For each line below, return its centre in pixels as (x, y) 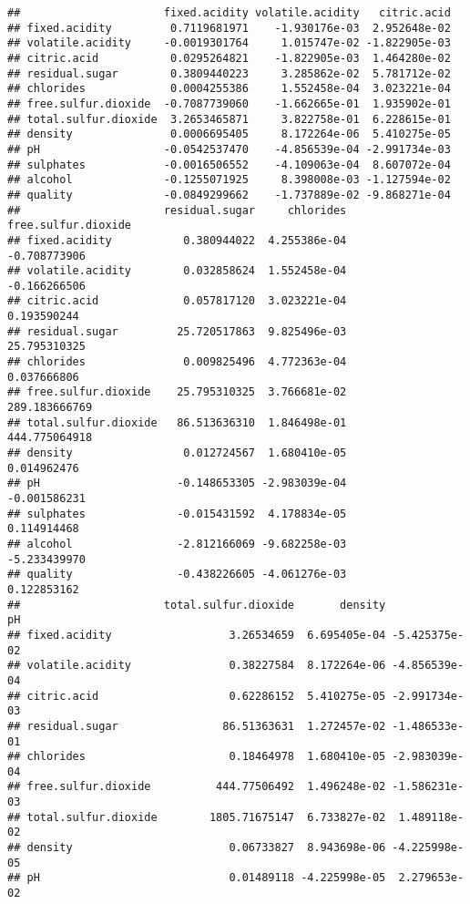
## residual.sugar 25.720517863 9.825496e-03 (177, 331)
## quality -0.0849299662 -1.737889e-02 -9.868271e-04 (229, 195)
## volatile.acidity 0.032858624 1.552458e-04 (177, 271)
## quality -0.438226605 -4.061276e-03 (177, 575)
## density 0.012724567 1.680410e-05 (177, 453)
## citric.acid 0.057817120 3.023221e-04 (177, 301)
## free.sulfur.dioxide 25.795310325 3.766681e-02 (177, 392)
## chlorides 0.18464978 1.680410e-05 (197, 757)
